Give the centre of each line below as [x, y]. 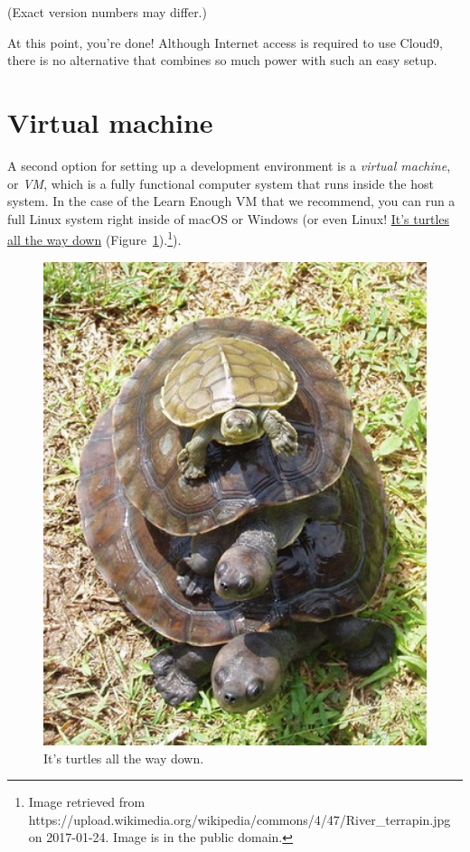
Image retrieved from [87, 802]
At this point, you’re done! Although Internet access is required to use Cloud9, [225, 42]
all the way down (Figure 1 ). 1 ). [94, 238]
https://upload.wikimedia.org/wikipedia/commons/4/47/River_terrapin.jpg [240, 819]
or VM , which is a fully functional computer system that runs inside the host [221, 183]
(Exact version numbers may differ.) [107, 12]
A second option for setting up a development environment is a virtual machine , [229, 165]
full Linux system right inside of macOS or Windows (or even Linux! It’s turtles [229, 218]
